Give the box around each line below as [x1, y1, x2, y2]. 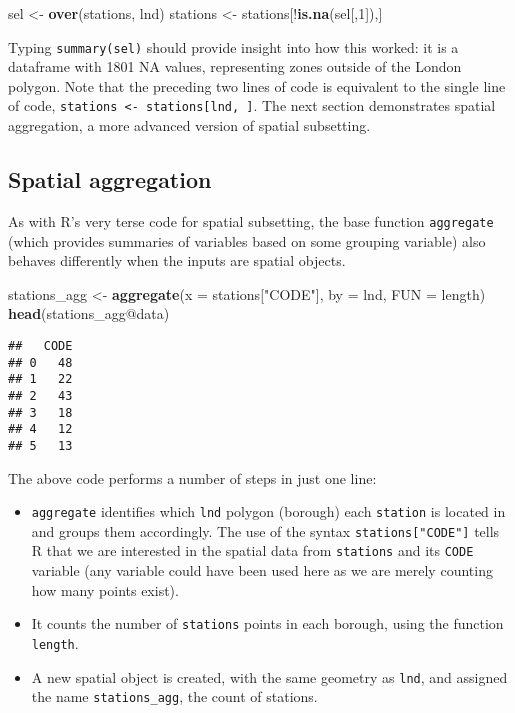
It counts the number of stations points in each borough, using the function [31, 613, 504, 634]
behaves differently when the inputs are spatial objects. [8, 250, 346, 271]
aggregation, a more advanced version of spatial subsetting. [8, 115, 371, 136]
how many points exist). [31, 579, 179, 600]
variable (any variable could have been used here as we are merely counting [31, 560, 493, 581]
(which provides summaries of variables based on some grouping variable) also [8, 230, 486, 251]
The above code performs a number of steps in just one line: [8, 467, 377, 488]
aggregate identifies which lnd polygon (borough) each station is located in [31, 501, 506, 522]
